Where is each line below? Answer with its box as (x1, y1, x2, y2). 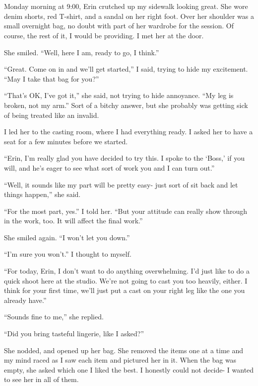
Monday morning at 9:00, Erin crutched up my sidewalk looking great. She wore (4, 1, 248, 11)
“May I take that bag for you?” (4, 73, 99, 84)
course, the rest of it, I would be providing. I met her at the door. (4, 30, 204, 40)
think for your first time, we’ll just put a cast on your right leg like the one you (4, 285, 245, 295)
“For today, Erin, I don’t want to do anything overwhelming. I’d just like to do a (4, 266, 250, 276)
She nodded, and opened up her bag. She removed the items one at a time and (4, 345, 243, 355)
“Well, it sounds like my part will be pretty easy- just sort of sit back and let (4, 179, 238, 190)
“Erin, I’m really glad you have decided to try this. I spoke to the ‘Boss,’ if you (4, 153, 245, 163)
